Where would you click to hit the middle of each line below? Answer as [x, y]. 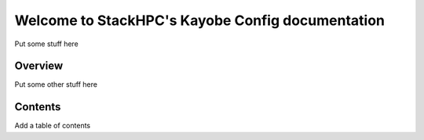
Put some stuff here [46, 44]
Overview [39, 66]
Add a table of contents [52, 126]
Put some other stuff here [56, 84]
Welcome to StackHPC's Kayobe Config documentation [199, 20]
